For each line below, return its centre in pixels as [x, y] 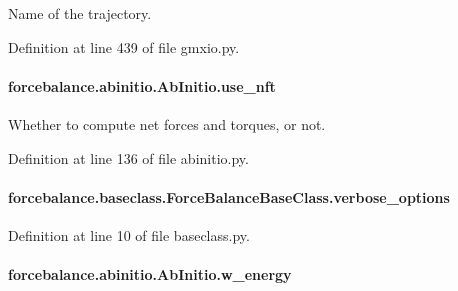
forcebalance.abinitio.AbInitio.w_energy [150, 274]
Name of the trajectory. [80, 13]
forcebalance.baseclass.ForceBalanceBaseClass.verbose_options [229, 196]
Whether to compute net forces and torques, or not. [167, 123]
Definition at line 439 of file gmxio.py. [124, 46]
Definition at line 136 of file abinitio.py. [128, 157]
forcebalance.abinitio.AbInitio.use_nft [142, 85]
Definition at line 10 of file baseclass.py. [129, 234]
